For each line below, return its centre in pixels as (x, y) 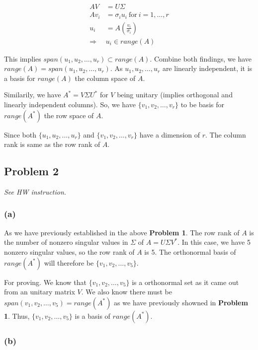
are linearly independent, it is (207, 68)
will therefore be (69, 262)
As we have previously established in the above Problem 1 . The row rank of (122, 232)
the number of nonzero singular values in (66, 242)
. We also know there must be (127, 292)
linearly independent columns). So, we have (70, 104)
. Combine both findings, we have (201, 58)
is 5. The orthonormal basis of (190, 251)
